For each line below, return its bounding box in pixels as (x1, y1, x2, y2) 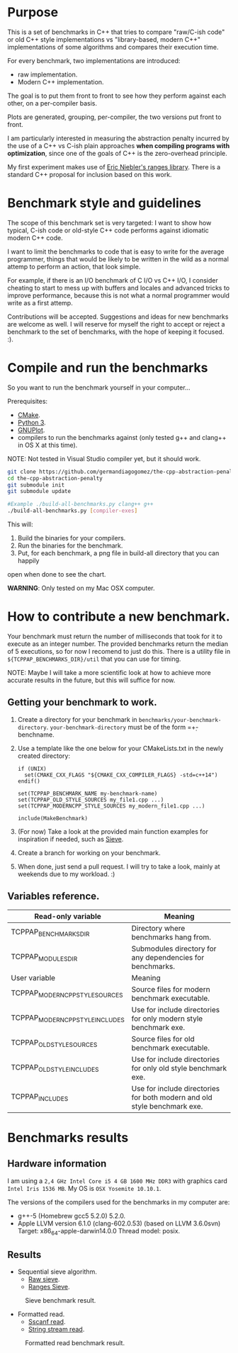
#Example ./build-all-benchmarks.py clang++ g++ (7, 501, 154, 508)
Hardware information (7, 1157, 107, 1170)
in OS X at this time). (17, 441, 78, 449)
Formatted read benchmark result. (25, 1339, 125, 1347)
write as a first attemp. (7, 298, 73, 307)
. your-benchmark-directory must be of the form (46, 723, 186, 731)
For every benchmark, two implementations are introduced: (7, 56, 181, 64)
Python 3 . (17, 418, 46, 426)
